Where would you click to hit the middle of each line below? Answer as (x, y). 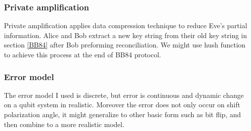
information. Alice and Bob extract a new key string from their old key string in (125, 35)
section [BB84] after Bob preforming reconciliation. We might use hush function (125, 45)
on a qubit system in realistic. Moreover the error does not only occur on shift (122, 105)
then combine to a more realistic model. (64, 124)
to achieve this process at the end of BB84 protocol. (83, 54)
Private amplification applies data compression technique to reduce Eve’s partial (126, 25)
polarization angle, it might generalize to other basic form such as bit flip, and (123, 114)
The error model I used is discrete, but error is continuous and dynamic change (124, 95)
